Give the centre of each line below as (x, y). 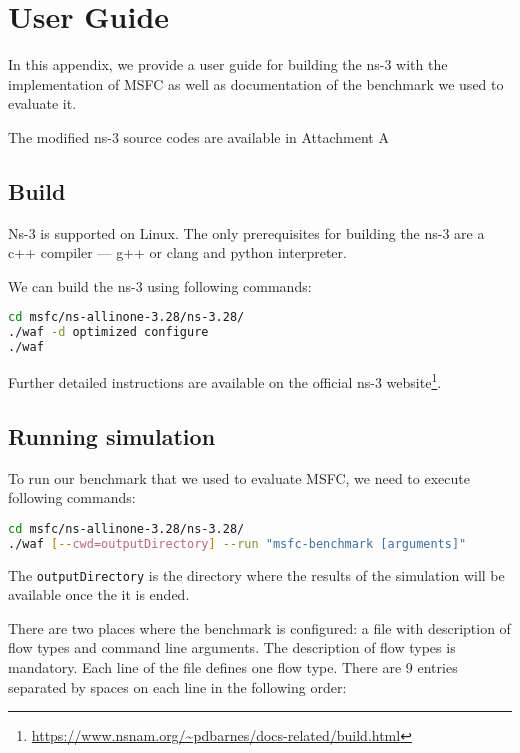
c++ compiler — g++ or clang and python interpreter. (177, 252)
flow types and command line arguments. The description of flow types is (232, 647)
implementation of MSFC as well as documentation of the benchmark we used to (256, 83)
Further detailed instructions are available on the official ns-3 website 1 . (225, 380)
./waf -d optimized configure (108, 332)
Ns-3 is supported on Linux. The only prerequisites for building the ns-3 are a (246, 232)
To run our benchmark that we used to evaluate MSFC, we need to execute (239, 477)
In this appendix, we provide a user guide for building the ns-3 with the (228, 64)
